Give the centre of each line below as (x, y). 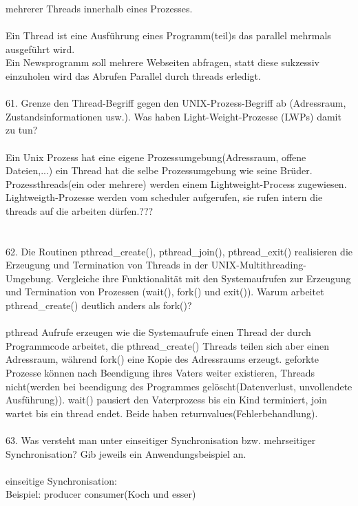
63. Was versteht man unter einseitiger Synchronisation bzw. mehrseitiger (161, 440)
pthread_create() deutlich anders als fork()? (99, 305)
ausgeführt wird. (40, 49)
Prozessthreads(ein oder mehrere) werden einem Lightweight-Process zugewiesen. (176, 183)
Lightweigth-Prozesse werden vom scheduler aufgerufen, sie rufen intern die (164, 197)
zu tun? (22, 130)
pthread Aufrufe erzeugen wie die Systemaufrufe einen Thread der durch (158, 332)
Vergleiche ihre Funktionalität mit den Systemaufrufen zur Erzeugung (204, 278)
